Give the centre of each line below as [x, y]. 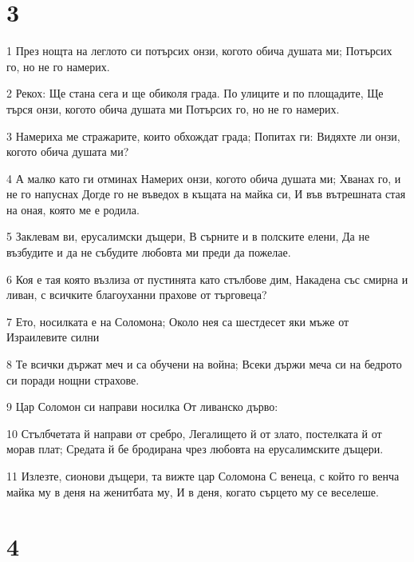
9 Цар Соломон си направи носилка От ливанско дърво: [142, 407]
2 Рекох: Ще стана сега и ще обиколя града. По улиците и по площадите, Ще [195, 93]
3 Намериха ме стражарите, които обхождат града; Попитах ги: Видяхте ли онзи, [203, 136]
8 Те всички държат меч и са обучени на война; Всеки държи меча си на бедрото [204, 364]
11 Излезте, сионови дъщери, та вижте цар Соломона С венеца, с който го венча [203, 476]
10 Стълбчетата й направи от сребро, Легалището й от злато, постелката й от [194, 433]
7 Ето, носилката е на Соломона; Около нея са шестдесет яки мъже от [178, 321]
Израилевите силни [53, 337]
